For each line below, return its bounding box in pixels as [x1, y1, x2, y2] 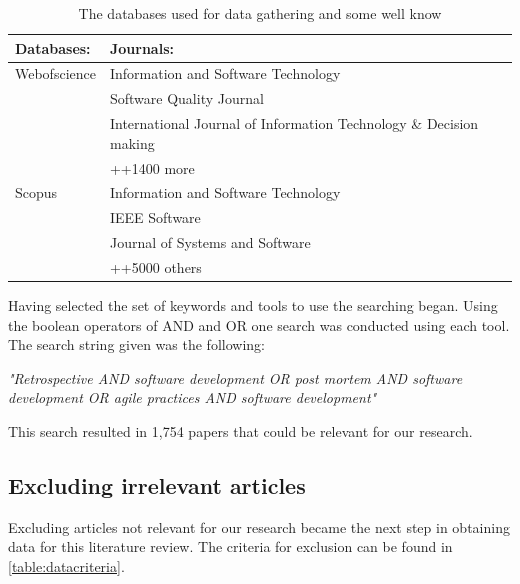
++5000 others [109, 256, 202, 277]
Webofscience [15, 63, 96, 84]
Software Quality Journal [109, 88, 264, 109]
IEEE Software [109, 207, 201, 228]
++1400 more [109, 157, 195, 178]
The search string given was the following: [8, 334, 265, 355]
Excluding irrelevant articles [8, 469, 306, 500]
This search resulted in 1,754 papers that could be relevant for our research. [8, 421, 473, 441]
